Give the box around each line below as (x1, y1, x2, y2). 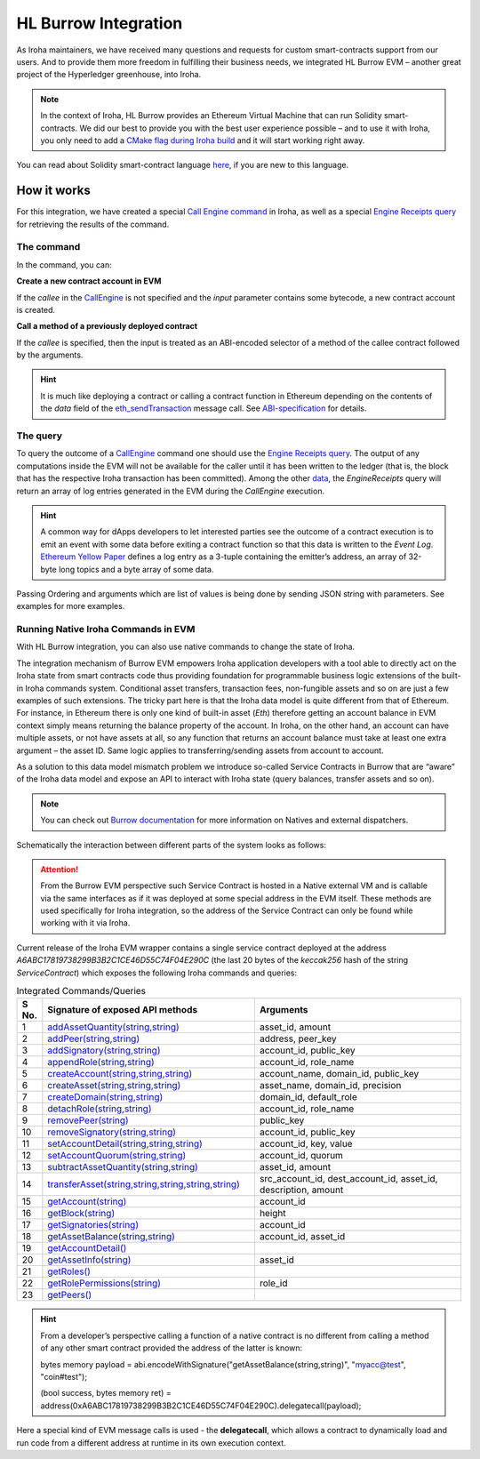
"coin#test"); (40, 1371, 88, 1382)
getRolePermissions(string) (47, 1277, 162, 1289)
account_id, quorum (259, 1150, 344, 1162)
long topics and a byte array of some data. (58, 564, 214, 574)
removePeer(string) (47, 1114, 129, 1126)
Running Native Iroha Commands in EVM (16, 623, 196, 636)
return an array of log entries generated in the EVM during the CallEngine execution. (16, 485, 324, 496)
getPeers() (47, 1289, 92, 1302)
